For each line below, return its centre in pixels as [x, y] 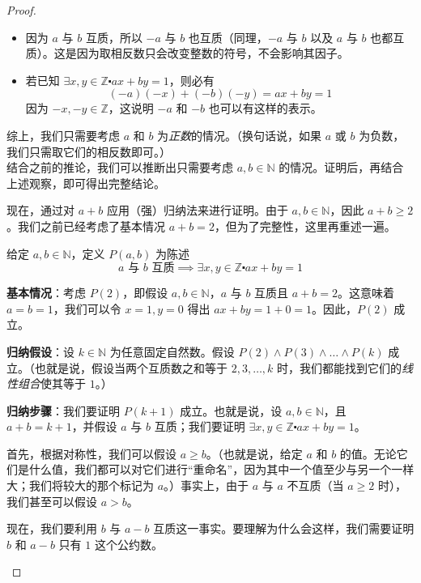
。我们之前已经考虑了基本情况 [86, 226]
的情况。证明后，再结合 [341, 167]
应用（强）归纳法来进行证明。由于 [197, 210]
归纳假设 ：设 [40, 351]
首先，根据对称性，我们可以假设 [91, 453]
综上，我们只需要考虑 [63, 135]
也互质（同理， [228, 37]
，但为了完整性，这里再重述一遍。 [305, 226]
